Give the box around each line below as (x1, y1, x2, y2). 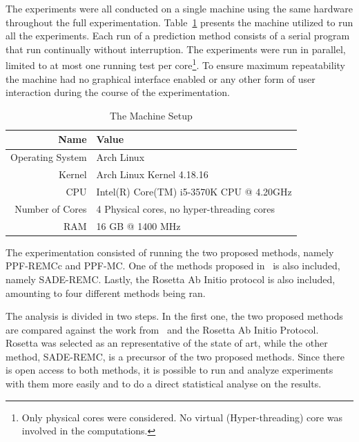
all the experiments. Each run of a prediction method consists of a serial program (6, 28, 350, 43)
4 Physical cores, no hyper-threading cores (96, 201, 275, 215)
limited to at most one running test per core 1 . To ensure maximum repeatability (6, 56, 345, 73)
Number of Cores (14, 201, 87, 215)
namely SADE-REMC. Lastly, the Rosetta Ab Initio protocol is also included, (6, 271, 336, 286)
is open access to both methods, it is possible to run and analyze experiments (6, 363, 333, 377)
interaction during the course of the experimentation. (6, 85, 230, 99)
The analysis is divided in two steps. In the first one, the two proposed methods (6, 309, 343, 323)
